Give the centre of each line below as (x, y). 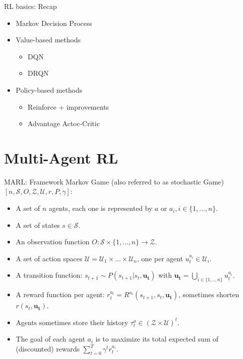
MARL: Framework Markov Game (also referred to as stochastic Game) (114, 181)
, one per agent (160, 258)
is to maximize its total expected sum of (157, 339)
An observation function (53, 242)
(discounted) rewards (48, 349)
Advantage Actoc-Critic (64, 123)
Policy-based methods (49, 90)
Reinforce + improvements (68, 106)
